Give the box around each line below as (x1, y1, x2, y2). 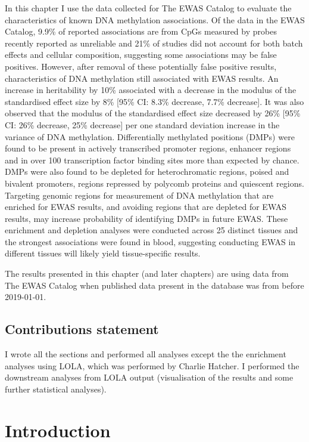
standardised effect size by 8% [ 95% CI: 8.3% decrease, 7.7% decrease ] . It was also (5, 95, 304, 107)
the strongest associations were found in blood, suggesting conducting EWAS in (5, 235, 296, 248)
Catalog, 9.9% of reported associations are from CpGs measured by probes (5, 25, 277, 38)
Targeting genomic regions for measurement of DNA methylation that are (5, 188, 274, 201)
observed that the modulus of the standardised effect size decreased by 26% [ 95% (5, 107, 301, 119)
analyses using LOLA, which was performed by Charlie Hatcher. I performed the (5, 359, 299, 372)
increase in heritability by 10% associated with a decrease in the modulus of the (5, 84, 296, 96)
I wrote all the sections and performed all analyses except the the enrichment (5, 348, 286, 360)
